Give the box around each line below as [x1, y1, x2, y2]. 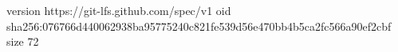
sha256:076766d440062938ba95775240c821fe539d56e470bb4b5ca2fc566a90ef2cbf [6, 17, 392, 34]
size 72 [6, 33, 39, 50]
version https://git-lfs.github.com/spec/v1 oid [6, 2, 231, 18]
